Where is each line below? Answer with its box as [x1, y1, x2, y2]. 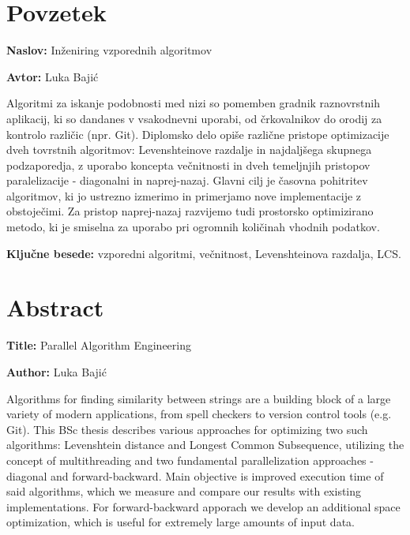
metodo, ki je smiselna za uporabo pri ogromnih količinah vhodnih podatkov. [6, 219, 380, 235]
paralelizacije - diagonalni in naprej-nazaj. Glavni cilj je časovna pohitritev [6, 172, 368, 189]
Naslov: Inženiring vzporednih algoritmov [6, 42, 213, 58]
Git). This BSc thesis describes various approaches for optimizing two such [6, 421, 368, 437]
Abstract [6, 291, 104, 324]
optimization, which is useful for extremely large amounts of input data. [6, 514, 355, 530]
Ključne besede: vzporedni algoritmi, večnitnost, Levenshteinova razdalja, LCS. [6, 245, 401, 261]
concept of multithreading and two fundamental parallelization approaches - [6, 451, 374, 468]
